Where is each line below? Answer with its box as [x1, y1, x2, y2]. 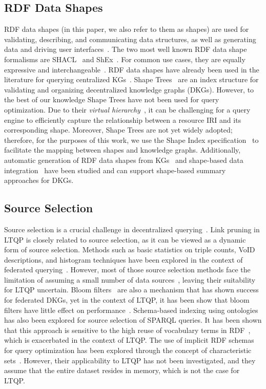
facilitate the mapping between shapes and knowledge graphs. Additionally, [4, 144, 241, 155]
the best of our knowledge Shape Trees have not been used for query [4, 94, 219, 105]
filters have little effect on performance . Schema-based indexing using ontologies [4, 304, 258, 315]
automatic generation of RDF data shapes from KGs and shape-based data [4, 154, 243, 165]
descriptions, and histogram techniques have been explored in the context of [4, 254, 243, 265]
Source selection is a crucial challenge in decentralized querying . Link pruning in [4, 224, 260, 234]
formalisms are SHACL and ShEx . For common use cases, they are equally [4, 53, 245, 64]
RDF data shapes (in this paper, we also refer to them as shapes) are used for [4, 24, 249, 34]
